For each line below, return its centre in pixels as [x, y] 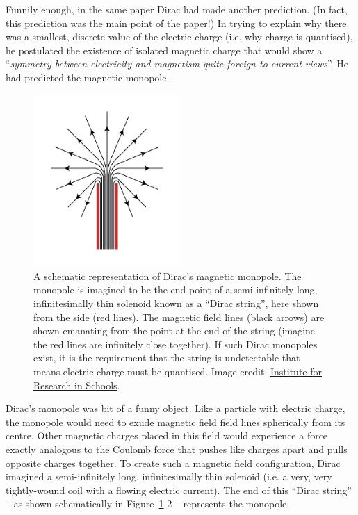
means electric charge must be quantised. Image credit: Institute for [178, 371]
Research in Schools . [77, 385]
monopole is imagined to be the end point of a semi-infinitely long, [176, 289]
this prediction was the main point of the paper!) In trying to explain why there [176, 23]
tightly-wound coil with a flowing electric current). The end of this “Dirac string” [179, 490]
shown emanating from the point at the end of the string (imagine [174, 330]
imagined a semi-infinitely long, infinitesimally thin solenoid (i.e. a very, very [169, 476]
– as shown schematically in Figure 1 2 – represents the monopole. [148, 504]
